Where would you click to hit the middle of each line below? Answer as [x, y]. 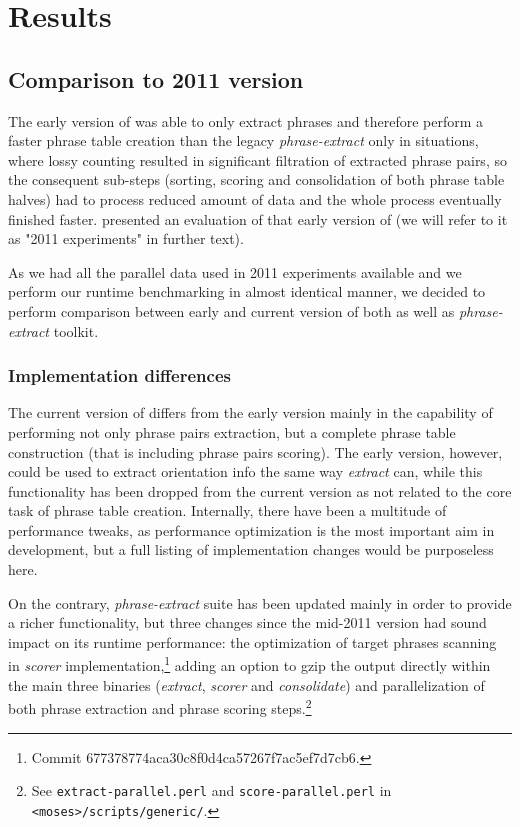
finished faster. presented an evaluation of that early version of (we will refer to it [258, 218]
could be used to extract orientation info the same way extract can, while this [245, 471]
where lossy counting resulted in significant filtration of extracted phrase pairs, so [257, 159]
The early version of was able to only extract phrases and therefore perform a [246, 120]
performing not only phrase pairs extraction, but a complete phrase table [232, 431]
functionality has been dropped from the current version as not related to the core [260, 490]
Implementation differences [119, 375]
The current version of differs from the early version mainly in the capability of [250, 412]
